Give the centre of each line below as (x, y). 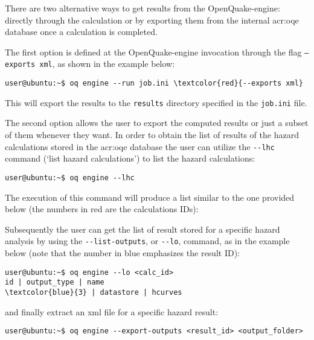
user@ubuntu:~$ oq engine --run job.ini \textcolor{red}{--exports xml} (154, 83)
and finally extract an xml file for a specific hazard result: (112, 311)
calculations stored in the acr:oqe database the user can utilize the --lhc (140, 146)
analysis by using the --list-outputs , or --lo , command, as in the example (147, 241)
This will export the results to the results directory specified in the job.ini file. (156, 102)
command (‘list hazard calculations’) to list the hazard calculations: (130, 158)
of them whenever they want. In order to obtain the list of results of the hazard (152, 134)
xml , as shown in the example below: (107, 64)
